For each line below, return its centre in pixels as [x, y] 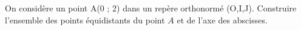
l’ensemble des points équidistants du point [85, 19]
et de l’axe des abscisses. [222, 19]
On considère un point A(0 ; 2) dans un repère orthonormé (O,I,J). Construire [151, 8]
